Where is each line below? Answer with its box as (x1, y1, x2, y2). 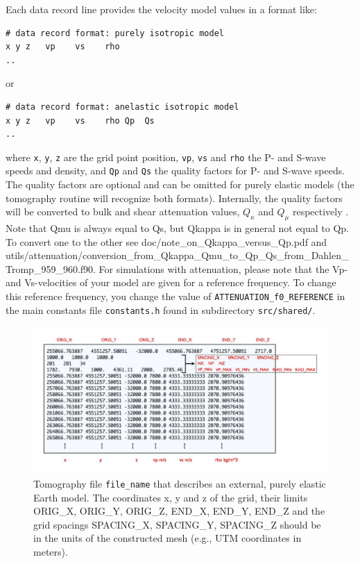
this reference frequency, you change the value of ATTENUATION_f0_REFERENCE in (6, 289, 345, 304)
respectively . (292, 204, 349, 219)
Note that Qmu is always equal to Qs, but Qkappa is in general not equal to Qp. (6, 221, 350, 235)
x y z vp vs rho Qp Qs (6, 115, 155, 126)
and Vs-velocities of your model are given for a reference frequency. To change (6, 275, 336, 290)
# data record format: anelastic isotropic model (6, 101, 239, 112)
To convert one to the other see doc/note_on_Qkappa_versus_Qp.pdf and (6, 234, 327, 249)
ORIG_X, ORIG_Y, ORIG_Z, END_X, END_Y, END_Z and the (33, 504, 325, 518)
